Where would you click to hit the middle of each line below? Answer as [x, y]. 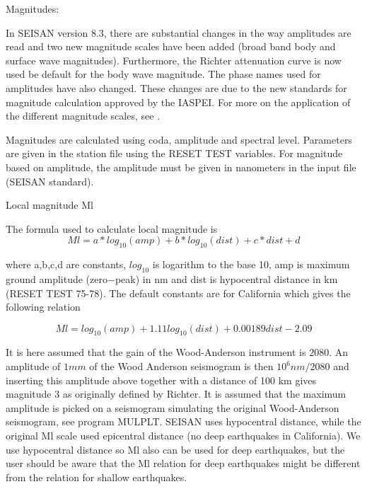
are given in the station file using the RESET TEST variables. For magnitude [174, 153]
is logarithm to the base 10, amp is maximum [251, 264]
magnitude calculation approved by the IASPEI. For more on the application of [178, 102]
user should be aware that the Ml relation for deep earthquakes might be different [183, 463]
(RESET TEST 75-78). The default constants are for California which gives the [178, 293]
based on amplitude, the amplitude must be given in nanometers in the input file [181, 167]
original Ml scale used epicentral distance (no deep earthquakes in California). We [183, 436]
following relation [43, 307]
